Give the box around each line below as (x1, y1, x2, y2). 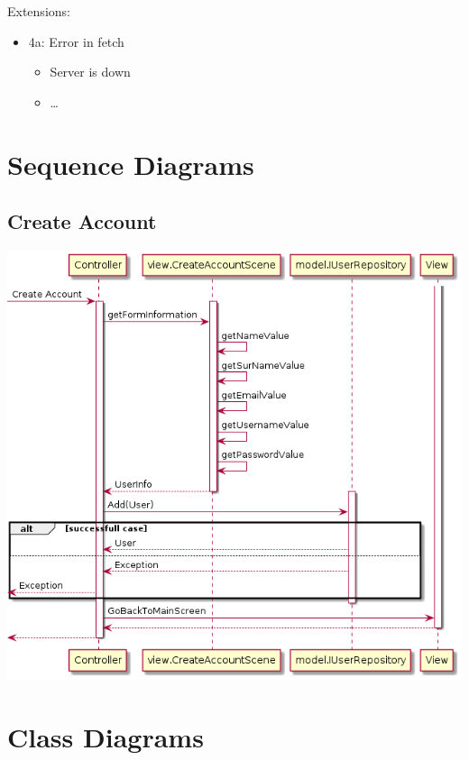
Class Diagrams (7, 718, 204, 755)
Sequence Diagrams (7, 145, 254, 182)
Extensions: (7, 2, 70, 20)
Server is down (50, 62, 131, 81)
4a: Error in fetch (28, 32, 124, 50)
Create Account (7, 207, 157, 235)
